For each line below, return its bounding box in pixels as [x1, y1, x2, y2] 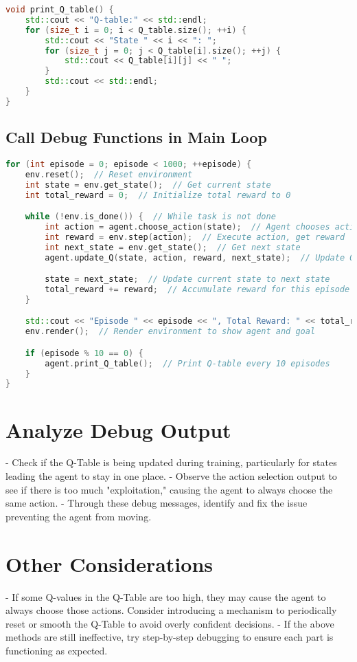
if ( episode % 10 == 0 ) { [25, 348, 143, 358]
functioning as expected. [5, 643, 108, 657]
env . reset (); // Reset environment [25, 169, 193, 179]
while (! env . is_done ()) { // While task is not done [25, 212, 276, 222]
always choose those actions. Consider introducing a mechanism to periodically [5, 603, 337, 617]
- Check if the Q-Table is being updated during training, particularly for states [5, 455, 337, 470]
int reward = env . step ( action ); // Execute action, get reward [45, 232, 345, 242]
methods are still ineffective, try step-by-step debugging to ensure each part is [5, 630, 334, 644]
